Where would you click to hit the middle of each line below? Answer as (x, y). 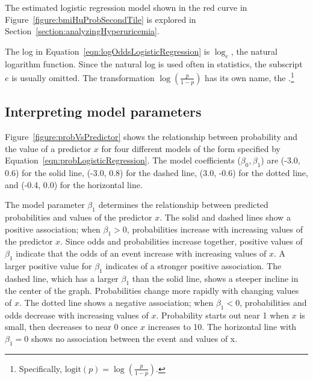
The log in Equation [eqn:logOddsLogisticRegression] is (107, 51)
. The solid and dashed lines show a (225, 217)
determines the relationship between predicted (183, 205)
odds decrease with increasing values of (77, 315)
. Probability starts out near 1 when (223, 315)
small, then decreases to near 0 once (71, 327)
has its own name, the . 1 (249, 77)
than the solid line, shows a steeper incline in (215, 278)
